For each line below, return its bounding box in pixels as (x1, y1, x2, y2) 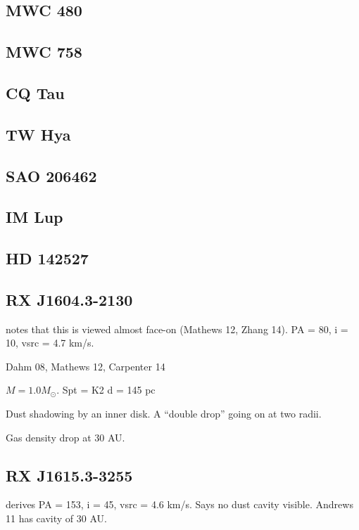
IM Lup (6, 206, 63, 228)
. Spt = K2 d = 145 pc (56, 382, 156, 397)
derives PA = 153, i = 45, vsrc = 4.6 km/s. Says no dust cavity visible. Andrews (6, 497, 353, 512)
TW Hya (6, 123, 71, 145)
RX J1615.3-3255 (6, 464, 133, 486)
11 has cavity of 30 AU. (6, 511, 107, 526)
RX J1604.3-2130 (6, 288, 133, 310)
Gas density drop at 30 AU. (6, 429, 125, 444)
